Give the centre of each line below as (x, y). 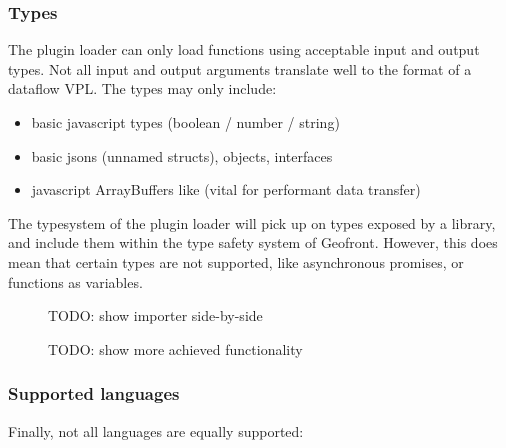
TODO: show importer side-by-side (155, 315)
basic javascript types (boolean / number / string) (185, 122)
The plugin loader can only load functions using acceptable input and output (244, 49)
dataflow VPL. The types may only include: (142, 88)
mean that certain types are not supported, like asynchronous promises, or (236, 261)
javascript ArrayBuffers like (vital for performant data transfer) (226, 189)
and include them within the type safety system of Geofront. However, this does (253, 242)
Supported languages (94, 393)
